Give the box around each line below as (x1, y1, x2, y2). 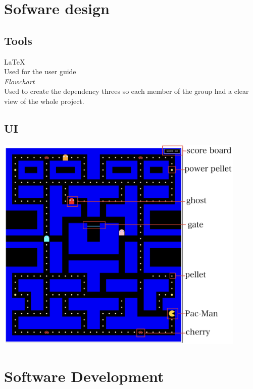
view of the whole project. (4, 95, 84, 106)
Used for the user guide (4, 66, 76, 77)
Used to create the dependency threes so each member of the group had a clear (4, 86, 249, 96)
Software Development (4, 366, 164, 386)
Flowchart (4, 76, 35, 86)
